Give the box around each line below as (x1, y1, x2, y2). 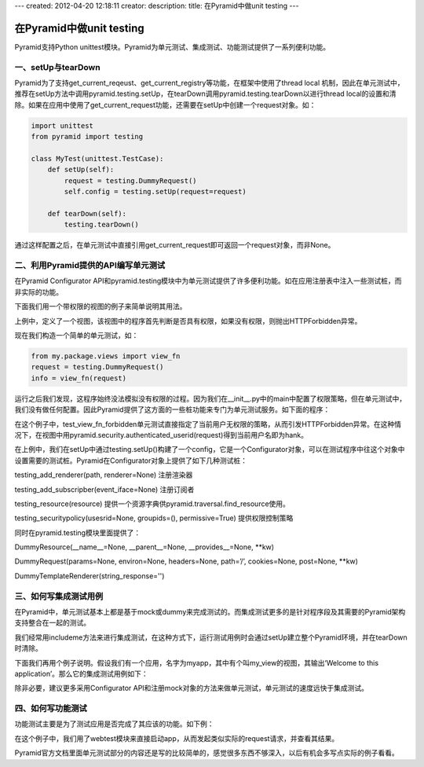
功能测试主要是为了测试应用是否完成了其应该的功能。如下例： (14, 719, 214, 728)
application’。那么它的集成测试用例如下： (14, 669, 148, 678)
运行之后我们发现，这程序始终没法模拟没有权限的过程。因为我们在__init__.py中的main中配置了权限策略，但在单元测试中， (14, 394, 407, 403)
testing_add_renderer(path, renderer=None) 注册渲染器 (14, 470, 193, 479)
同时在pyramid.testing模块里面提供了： (14, 527, 141, 538)
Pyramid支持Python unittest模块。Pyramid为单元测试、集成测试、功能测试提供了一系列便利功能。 (14, 42, 330, 51)
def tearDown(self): (47, 209, 127, 218)
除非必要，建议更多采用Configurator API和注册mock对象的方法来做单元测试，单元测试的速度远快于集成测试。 (14, 684, 369, 693)
